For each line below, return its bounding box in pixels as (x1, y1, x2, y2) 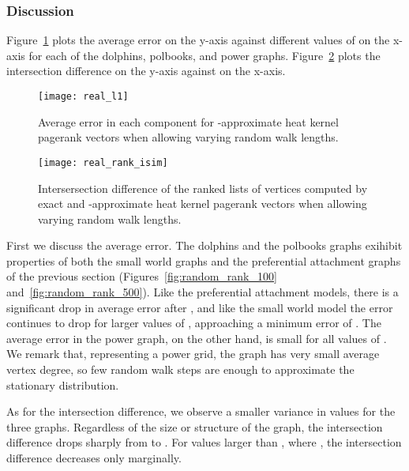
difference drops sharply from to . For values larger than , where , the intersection (6, 434, 402, 450)
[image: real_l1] (38, 91, 129, 102)
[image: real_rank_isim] (38, 156, 168, 168)
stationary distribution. (6, 376, 119, 393)
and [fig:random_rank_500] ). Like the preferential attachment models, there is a (6, 284, 399, 300)
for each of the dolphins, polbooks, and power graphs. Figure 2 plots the (28, 47, 381, 63)
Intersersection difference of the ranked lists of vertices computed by (38, 179, 368, 196)
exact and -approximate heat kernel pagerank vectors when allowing (38, 195, 367, 212)
